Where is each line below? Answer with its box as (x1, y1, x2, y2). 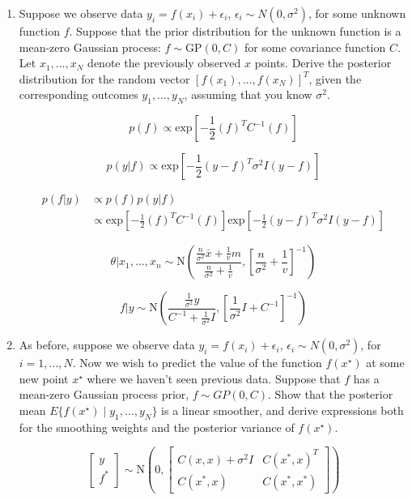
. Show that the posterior (268, 386, 393, 403)
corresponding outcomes (19, 86, 138, 103)
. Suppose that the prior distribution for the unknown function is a (69, 23, 401, 39)
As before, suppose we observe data (19, 336, 195, 353)
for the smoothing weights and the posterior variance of (19, 418, 295, 435)
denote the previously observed (87, 54, 241, 71)
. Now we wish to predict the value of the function (72, 354, 322, 371)
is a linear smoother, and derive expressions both (161, 402, 404, 419)
